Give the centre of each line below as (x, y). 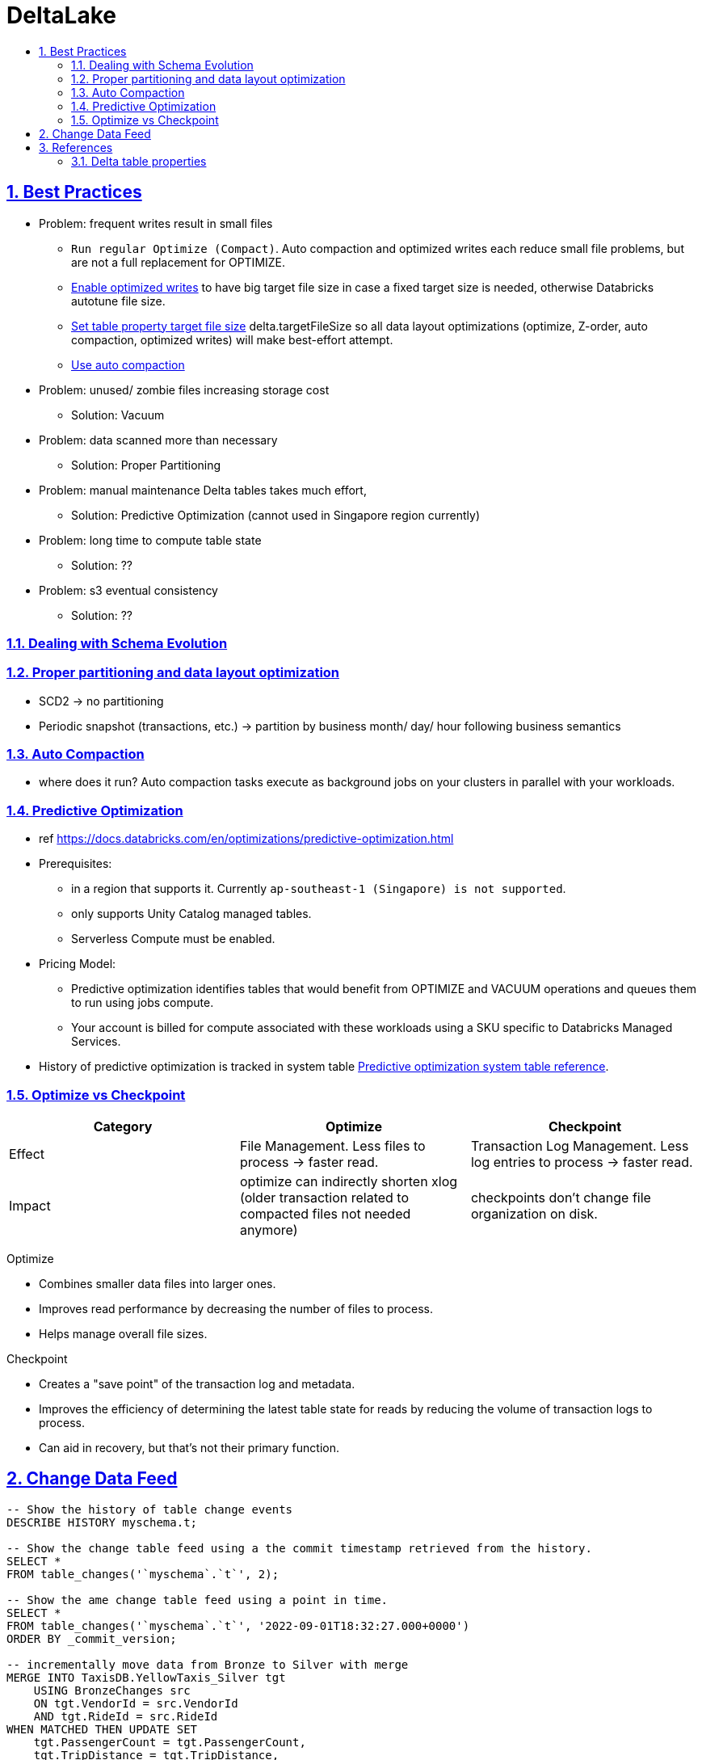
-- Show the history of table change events (150, 1509)
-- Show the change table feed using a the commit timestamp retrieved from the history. (299, 1548)
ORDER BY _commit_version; (92, 1638)
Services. (96, 1042)
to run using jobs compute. (143, 1003)
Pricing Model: (78, 964)
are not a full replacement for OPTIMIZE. (179, 262)
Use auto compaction (128, 364)
